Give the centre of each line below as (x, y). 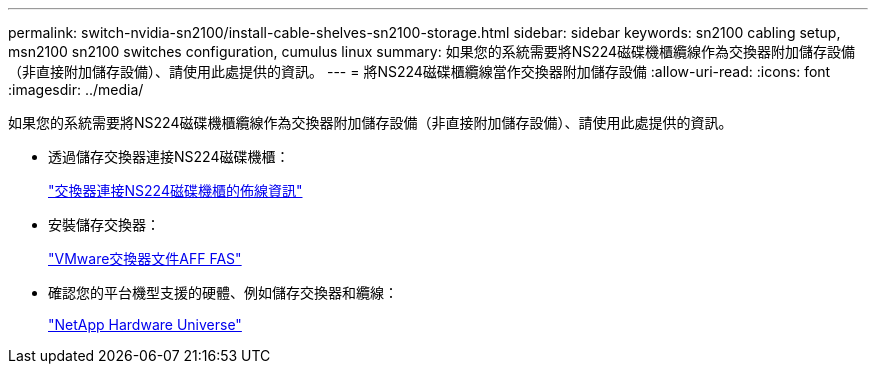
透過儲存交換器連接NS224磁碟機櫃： (169, 156)
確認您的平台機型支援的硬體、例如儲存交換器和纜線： (223, 292)
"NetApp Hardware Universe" (145, 324)
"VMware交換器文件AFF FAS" (145, 258)
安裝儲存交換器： (104, 224)
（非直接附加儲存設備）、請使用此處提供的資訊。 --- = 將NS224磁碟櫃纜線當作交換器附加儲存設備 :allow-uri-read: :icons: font (419, 71)
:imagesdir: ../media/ (76, 89)
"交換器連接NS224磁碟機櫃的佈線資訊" (175, 190)
